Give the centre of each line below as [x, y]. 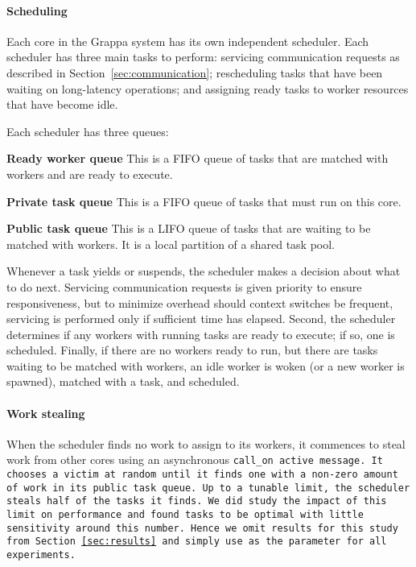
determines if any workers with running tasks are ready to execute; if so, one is [201, 334]
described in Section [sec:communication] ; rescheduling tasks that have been [195, 72]
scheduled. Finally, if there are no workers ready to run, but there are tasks [192, 350]
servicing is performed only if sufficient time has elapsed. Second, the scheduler [201, 319]
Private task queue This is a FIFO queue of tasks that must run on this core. [204, 201]
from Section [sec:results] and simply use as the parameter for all [197, 542]
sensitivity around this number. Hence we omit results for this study [202, 528]
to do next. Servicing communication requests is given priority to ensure [184, 286]
